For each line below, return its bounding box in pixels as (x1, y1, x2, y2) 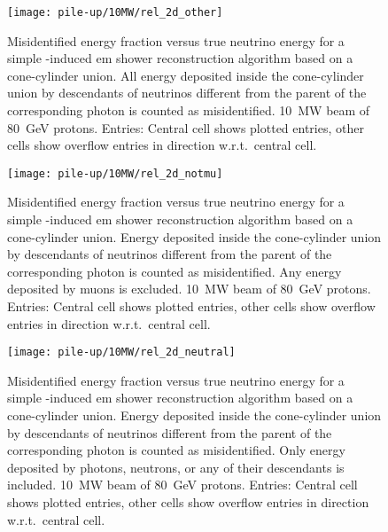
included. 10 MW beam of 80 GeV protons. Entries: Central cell (7, 475, 358, 494)
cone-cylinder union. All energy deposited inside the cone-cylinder (7, 66, 364, 84)
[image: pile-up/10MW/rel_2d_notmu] (7, 167, 223, 180)
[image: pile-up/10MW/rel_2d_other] (7, 6, 223, 19)
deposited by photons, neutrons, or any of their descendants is (7, 458, 345, 476)
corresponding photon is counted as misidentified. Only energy (7, 441, 345, 459)
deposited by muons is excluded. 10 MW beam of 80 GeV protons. (7, 279, 371, 298)
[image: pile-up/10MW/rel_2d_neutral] (7, 346, 236, 359)
